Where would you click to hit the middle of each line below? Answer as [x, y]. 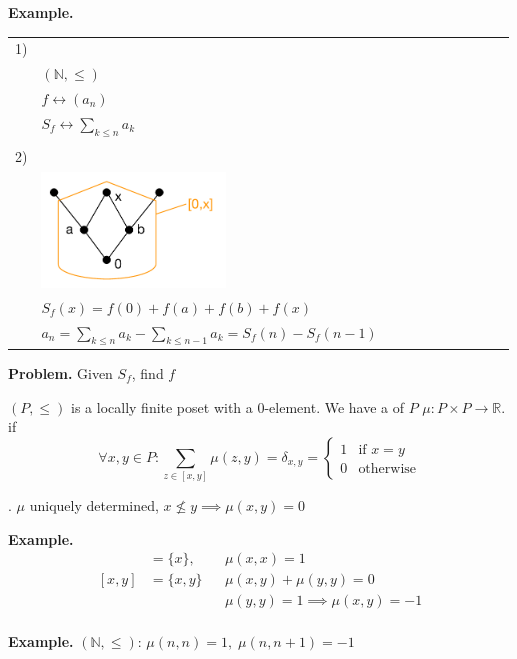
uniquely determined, [94, 505]
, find [147, 372]
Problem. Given [60, 372]
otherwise [387, 468]
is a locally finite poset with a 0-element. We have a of [238, 406]
